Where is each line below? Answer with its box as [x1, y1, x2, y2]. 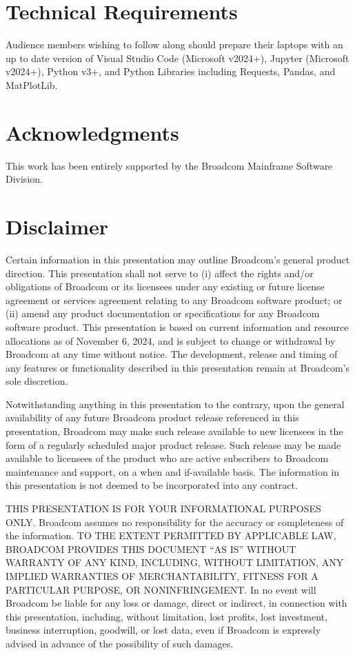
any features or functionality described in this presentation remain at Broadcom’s [6, 360, 349, 374]
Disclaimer [6, 212, 109, 240]
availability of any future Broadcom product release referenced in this [6, 410, 299, 425]
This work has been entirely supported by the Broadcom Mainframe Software [6, 158, 333, 172]
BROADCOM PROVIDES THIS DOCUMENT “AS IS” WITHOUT [6, 541, 296, 556]
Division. [6, 172, 43, 186]
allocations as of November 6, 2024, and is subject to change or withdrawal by [6, 333, 336, 347]
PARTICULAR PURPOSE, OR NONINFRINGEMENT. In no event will [6, 582, 316, 596]
